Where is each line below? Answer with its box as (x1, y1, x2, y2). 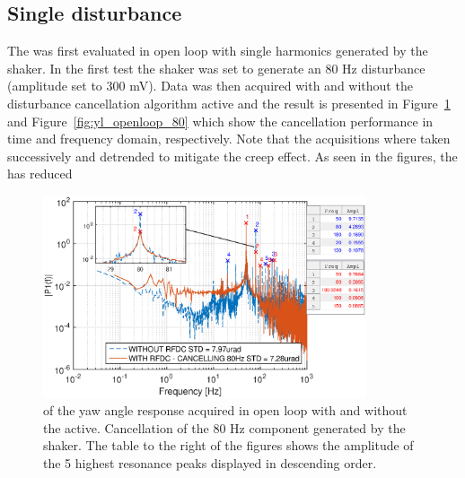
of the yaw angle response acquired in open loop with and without (43, 401, 408, 420)
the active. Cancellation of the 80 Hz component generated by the (43, 418, 406, 437)
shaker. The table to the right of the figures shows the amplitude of (43, 436, 414, 455)
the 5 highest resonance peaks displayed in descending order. (43, 453, 377, 472)
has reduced (7, 164, 73, 183)
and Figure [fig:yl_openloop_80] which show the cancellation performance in (7, 111, 434, 130)
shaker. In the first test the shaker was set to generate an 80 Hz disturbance (7, 58, 426, 77)
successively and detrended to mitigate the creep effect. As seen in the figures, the (7, 146, 458, 165)
